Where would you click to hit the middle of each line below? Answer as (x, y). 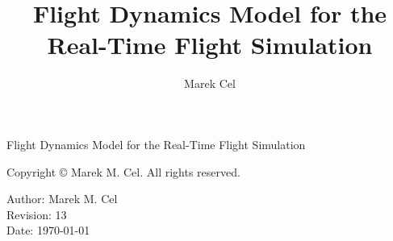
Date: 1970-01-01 (48, 230)
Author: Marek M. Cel (62, 199)
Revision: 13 (37, 214)
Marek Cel (210, 83)
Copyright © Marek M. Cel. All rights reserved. (123, 171)
